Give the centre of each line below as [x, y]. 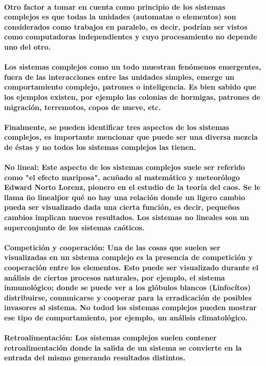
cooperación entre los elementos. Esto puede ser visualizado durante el [131, 267]
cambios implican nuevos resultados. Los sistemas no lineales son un [127, 217]
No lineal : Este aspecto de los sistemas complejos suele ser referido [125, 167]
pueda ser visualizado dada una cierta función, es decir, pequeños [122, 207]
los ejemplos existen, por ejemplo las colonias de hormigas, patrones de [132, 96]
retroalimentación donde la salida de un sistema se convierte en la [123, 347]
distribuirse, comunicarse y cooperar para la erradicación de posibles [128, 297]
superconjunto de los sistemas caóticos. [74, 227]
